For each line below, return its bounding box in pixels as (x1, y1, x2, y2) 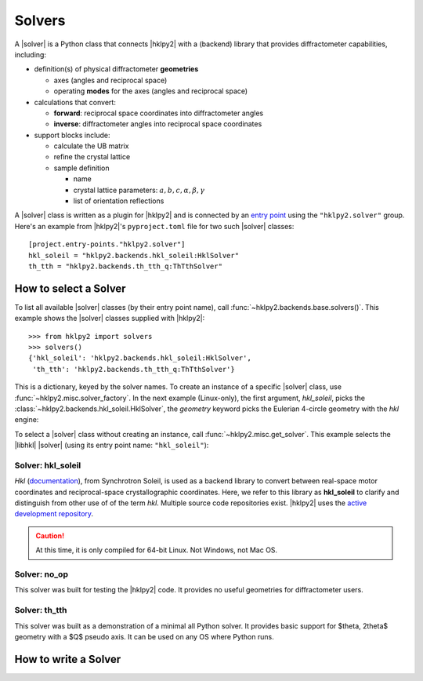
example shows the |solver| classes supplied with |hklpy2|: (14, 314, 205, 323)
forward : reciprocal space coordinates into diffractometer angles (53, 108, 264, 118)
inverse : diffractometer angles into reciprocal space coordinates (53, 119, 262, 129)
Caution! (35, 530, 65, 541)
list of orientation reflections (73, 196, 164, 206)
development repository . (14, 509, 94, 519)
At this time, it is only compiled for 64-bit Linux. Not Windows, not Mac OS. (35, 545, 278, 555)
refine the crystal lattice (53, 152, 131, 162)
